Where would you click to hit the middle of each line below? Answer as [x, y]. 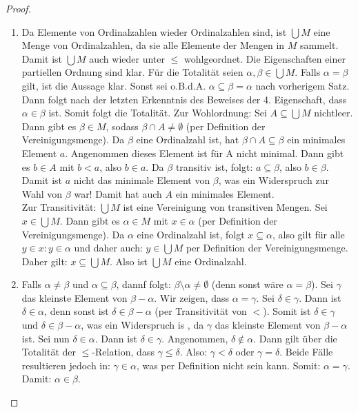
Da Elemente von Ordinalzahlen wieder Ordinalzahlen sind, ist [154, 31]
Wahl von [42, 193]
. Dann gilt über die [295, 338]
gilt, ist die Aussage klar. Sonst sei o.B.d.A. [114, 85]
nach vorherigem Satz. [302, 85]
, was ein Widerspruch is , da [142, 325]
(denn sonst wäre [247, 284]
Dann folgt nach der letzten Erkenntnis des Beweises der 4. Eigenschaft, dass [184, 99]
